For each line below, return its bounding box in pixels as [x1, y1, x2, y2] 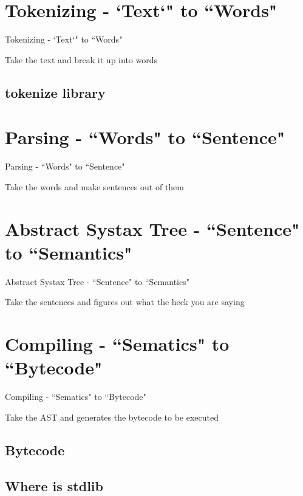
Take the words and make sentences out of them [5, 180, 184, 193]
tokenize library [5, 83, 106, 102]
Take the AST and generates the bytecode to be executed [5, 410, 219, 423]
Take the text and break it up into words [5, 53, 157, 66]
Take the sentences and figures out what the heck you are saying [5, 295, 245, 308]
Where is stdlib [5, 476, 103, 495]
